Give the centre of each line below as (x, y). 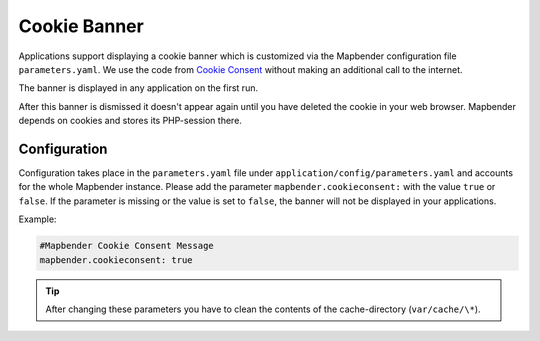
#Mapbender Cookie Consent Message (126, 246)
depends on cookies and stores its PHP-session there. (130, 121)
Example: (37, 219)
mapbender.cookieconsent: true (116, 259)
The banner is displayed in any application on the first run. (138, 88)
